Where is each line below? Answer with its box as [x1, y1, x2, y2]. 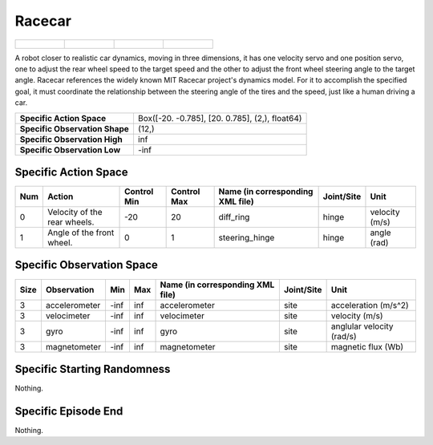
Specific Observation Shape [19, 123, 130, 134]
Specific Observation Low [19, 144, 121, 156]
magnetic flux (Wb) [330, 341, 404, 352]
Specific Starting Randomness [14, 362, 171, 376]
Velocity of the [47, 207, 103, 218]
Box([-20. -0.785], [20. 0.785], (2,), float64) [137, 112, 302, 123]
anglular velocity [330, 321, 394, 332]
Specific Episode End [14, 404, 123, 418]
